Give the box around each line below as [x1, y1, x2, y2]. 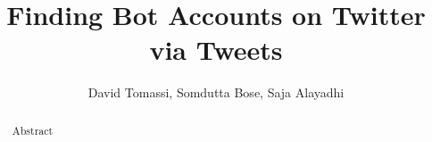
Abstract [12, 122, 54, 138]
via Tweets [149, 31, 283, 68]
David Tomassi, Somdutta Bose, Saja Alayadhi [87, 83, 345, 102]
